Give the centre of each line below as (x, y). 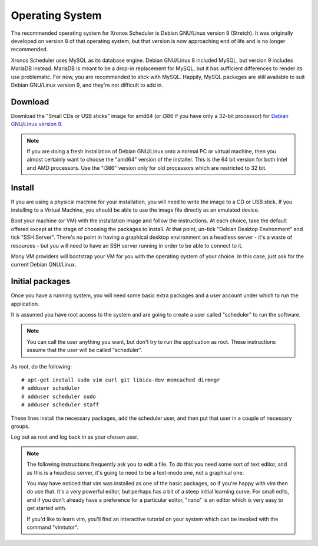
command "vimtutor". (53, 527)
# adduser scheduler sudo (59, 396)
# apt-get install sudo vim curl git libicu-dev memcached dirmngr (121, 380)
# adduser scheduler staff (60, 405)
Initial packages (41, 282)
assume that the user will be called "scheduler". (85, 350)
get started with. (47, 508)
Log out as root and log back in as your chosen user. (74, 437)
